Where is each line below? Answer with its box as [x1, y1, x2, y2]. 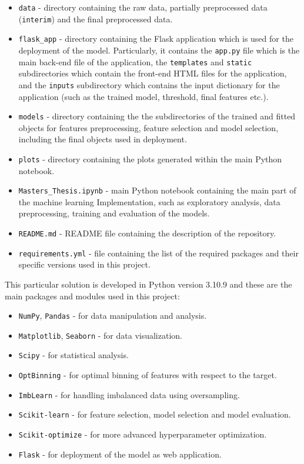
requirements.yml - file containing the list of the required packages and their [18, 246, 299, 259]
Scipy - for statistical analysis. [18, 349, 129, 361]
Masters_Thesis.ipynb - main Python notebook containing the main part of [18, 184, 296, 196]
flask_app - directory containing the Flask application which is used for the [18, 32, 293, 45]
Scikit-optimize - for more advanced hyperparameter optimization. [18, 428, 267, 440]
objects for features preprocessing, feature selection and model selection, [18, 121, 279, 133]
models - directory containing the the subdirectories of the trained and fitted [18, 110, 296, 122]
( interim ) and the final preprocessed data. [18, 12, 173, 25]
